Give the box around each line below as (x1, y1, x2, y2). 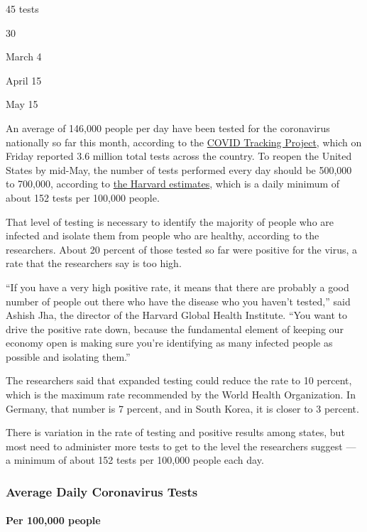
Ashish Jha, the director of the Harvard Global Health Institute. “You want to (6, 308, 347, 322)
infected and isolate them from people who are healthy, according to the (6, 228, 319, 243)
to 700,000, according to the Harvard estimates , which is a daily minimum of (6, 176, 340, 191)
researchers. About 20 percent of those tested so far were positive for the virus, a (6, 241, 358, 256)
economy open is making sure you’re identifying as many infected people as (6, 335, 333, 350)
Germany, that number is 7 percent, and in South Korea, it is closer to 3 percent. (6, 401, 359, 416)
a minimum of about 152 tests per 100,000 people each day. (6, 452, 264, 467)
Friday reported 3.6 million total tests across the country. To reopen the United (6, 148, 352, 163)
